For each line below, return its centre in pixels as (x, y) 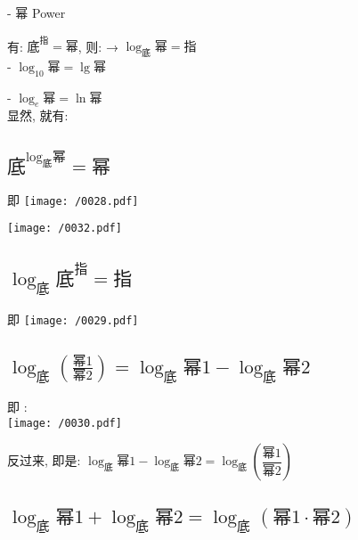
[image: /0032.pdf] (65, 229)
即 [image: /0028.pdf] (73, 199)
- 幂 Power (37, 12)
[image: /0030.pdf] (65, 423)
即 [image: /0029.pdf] (73, 319)
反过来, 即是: (44, 460)
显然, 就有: (38, 115)
